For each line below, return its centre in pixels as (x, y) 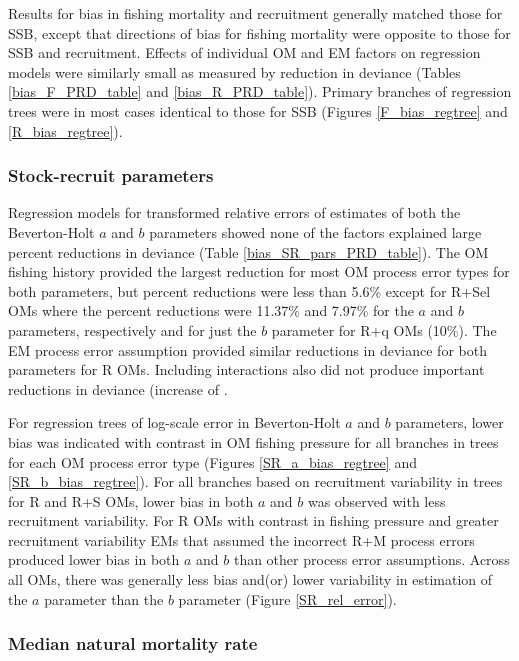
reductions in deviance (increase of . (118, 388)
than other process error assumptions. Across (371, 559)
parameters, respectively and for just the (132, 329)
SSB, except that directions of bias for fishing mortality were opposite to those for (259, 32)
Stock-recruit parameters (111, 175)
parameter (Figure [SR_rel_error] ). (287, 598)
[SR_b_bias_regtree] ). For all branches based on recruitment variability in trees (255, 481)
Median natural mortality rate (133, 643)
